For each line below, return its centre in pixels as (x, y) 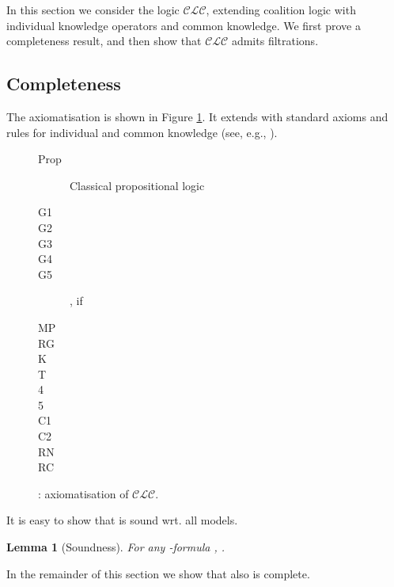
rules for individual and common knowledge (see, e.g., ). (142, 132)
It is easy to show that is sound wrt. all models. (122, 520)
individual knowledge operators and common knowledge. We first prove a (184, 25)
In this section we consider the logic (93, 10)
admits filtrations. (275, 41)
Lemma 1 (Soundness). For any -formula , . (116, 547)
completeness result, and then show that (104, 41)
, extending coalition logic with (281, 10)
